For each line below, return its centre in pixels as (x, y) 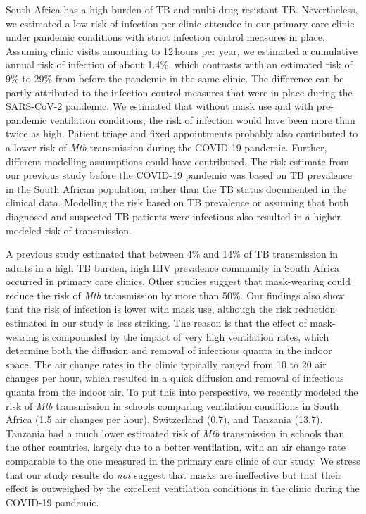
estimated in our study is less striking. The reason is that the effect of (156, 323)
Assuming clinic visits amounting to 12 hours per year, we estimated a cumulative (182, 50)
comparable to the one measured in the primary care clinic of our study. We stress (183, 460)
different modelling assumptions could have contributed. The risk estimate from (177, 161)
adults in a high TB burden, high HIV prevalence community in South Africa (173, 267)
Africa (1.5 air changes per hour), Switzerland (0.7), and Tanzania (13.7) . (164, 419)
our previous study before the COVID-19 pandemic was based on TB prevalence (179, 175)
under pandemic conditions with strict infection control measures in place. (165, 37)
